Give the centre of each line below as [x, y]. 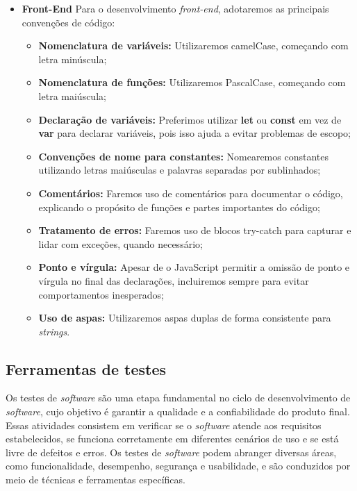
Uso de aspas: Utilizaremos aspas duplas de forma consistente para [185, 318]
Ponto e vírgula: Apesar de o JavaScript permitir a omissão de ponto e [194, 267]
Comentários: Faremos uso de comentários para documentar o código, [191, 193]
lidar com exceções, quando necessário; [121, 243]
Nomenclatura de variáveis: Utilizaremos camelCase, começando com [193, 45]
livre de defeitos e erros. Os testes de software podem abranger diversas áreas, [171, 452]
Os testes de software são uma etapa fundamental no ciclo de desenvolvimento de [178, 398]
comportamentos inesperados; [101, 294]
